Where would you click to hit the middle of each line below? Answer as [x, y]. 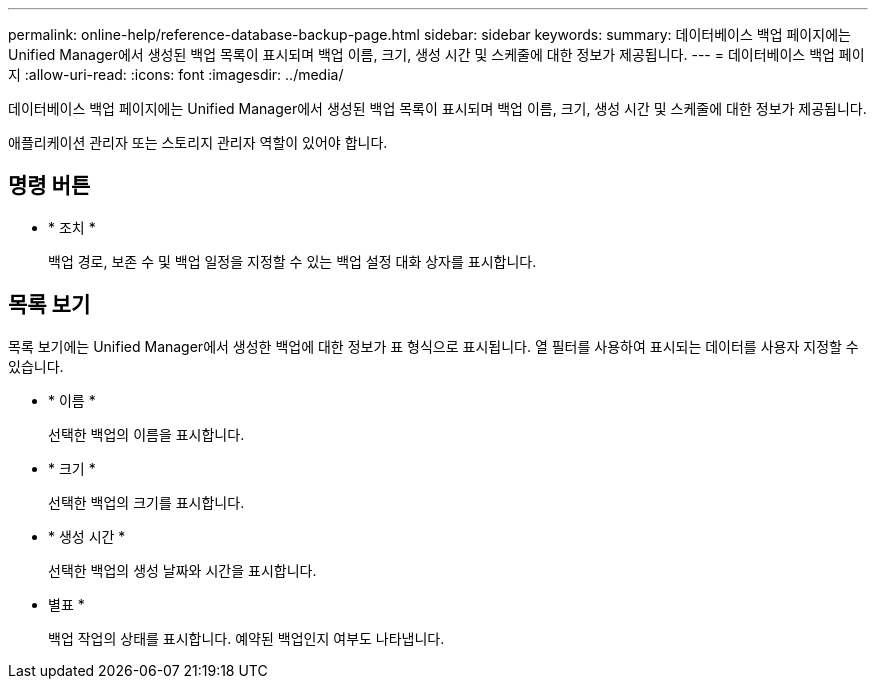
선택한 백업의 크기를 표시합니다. [146, 502]
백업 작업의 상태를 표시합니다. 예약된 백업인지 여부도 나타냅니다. [246, 638]
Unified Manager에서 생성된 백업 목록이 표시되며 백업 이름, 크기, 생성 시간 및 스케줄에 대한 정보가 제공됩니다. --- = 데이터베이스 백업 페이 [436, 54]
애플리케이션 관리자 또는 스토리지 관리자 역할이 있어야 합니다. [198, 142]
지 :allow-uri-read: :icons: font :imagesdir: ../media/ [176, 74]
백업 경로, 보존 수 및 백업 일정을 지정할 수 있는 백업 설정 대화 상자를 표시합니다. [292, 261]
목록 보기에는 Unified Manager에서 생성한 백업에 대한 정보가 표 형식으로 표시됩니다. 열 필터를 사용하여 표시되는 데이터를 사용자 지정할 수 [433, 346]
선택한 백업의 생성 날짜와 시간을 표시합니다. [182, 570]
